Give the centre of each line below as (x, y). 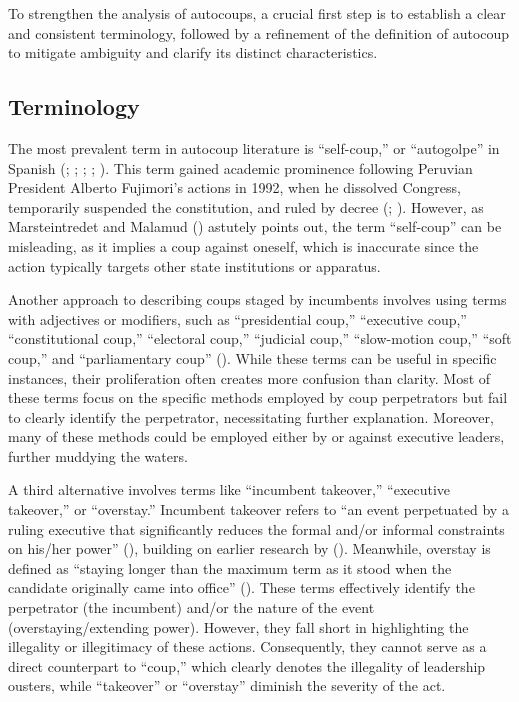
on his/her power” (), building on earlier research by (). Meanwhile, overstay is (249, 548)
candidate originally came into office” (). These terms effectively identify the (241, 587)
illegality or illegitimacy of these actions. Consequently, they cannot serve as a (247, 646)
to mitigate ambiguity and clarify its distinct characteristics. (193, 52)
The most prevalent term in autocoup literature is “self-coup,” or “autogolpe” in (254, 147)
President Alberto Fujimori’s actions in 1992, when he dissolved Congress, (234, 187)
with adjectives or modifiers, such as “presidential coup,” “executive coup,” (237, 318)
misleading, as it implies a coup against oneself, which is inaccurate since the (243, 245)
